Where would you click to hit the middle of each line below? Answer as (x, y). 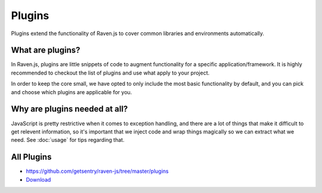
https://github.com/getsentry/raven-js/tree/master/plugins (97, 171)
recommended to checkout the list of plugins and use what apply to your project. (110, 73)
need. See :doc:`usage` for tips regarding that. (68, 140)
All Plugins (31, 157)
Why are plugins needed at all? (69, 109)
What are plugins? (46, 50)
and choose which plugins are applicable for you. (72, 92)
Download (38, 179)
